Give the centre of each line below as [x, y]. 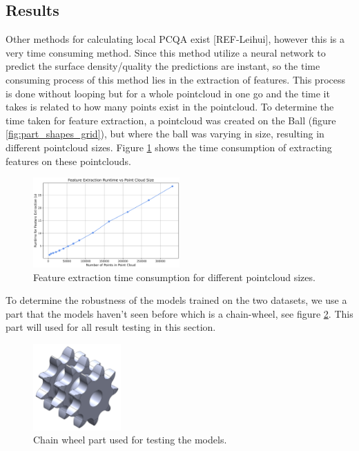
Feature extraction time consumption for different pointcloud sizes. [174, 277]
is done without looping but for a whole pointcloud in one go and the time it [168, 93]
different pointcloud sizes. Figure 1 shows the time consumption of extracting [169, 147]
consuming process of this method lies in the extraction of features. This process [175, 79]
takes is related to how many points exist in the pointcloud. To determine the [170, 107]
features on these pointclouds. [68, 161]
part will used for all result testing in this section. [111, 327]
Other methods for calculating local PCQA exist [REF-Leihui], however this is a [175, 39]
